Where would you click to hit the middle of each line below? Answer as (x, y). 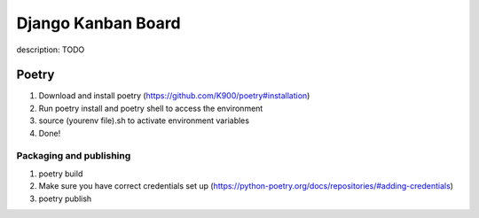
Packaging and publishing (74, 156)
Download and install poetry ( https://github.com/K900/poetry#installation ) (174, 96)
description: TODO (51, 50)
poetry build (61, 174)
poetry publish (65, 199)
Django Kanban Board (98, 23)
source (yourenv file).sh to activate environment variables (144, 121)
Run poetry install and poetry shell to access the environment (151, 108)
